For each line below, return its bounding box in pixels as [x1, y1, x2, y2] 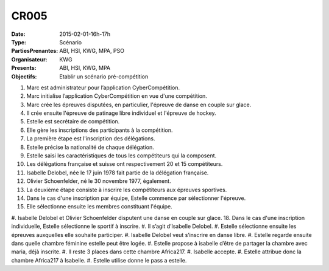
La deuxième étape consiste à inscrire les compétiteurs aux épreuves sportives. [26, 186, 227, 193]
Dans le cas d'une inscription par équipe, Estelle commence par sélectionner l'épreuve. [26, 194, 246, 202]
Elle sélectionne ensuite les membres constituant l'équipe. [26, 203, 173, 210]
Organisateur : [11, 55, 48, 63]
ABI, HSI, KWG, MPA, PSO [59, 47, 125, 55]
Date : [11, 30, 26, 38]
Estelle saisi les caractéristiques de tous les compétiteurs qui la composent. [26, 152, 217, 159]
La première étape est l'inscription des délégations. [26, 135, 155, 142]
